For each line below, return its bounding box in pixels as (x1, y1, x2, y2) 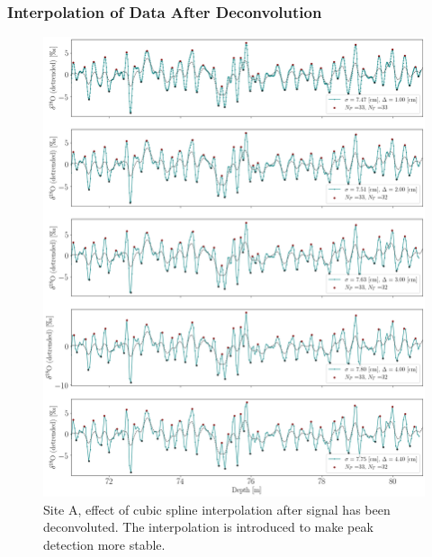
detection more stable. (43, 535, 166, 553)
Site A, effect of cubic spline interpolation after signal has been (43, 499, 391, 518)
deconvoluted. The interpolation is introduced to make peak (43, 517, 373, 536)
